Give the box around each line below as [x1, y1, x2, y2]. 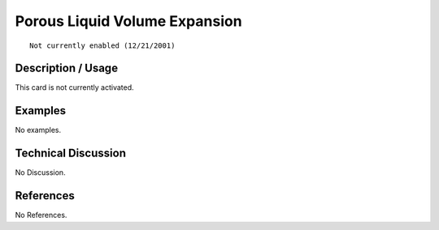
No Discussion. [15, 168, 66, 177]
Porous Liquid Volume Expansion [15, 12, 243, 30]
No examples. [15, 126, 62, 135]
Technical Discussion [15, 147, 126, 160]
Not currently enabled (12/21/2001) [29, 40, 176, 50]
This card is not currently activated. [15, 83, 134, 92]
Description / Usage [15, 62, 118, 75]
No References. [15, 211, 67, 220]
